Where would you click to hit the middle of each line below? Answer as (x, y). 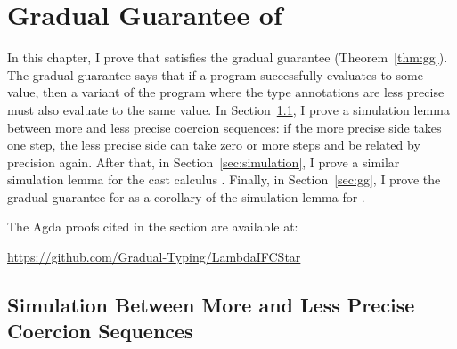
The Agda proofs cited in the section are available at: (153, 227)
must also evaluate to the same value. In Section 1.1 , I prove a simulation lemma (228, 109)
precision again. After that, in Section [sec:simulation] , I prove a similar (204, 162)
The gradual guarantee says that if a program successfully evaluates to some (215, 74)
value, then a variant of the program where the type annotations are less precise (226, 92)
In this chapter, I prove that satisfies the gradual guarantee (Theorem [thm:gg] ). (228, 57)
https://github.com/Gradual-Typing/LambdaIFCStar (154, 257)
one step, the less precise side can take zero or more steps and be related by (214, 145)
